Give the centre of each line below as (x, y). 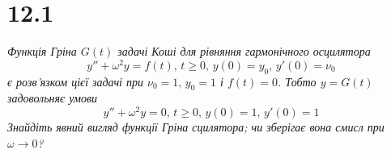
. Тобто (297, 81)
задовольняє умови (53, 98)
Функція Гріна (42, 51)
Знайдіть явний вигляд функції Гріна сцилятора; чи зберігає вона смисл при (196, 127)
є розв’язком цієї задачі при (76, 81)
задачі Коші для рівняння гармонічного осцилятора (244, 51)
